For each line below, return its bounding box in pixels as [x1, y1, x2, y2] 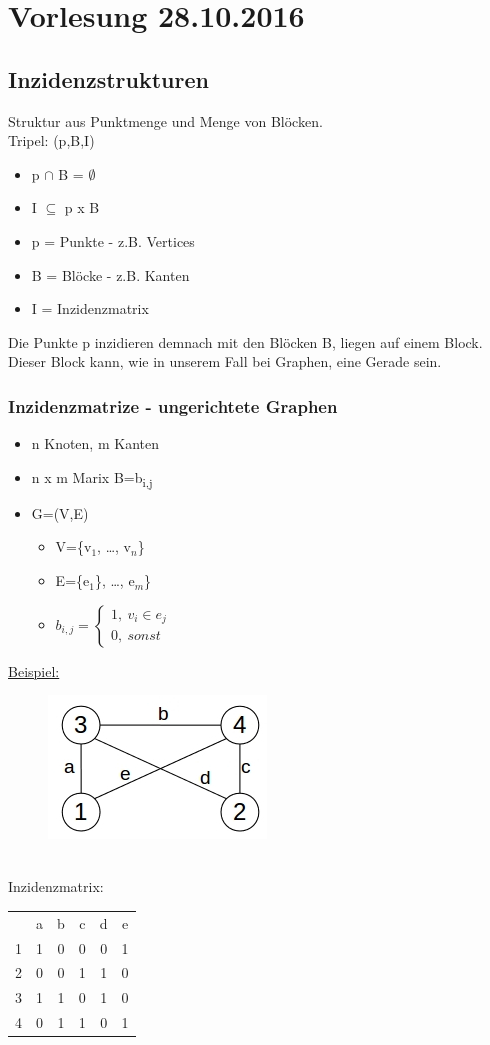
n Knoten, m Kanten [31, 433, 159, 454]
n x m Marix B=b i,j [31, 466, 153, 490]
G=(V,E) [31, 502, 89, 523]
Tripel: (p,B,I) [8, 130, 95, 151]
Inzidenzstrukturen [8, 63, 209, 94]
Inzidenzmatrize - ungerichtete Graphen [8, 393, 338, 418]
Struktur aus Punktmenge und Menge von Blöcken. [8, 110, 323, 131]
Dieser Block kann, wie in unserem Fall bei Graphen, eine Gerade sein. [8, 351, 442, 372]
